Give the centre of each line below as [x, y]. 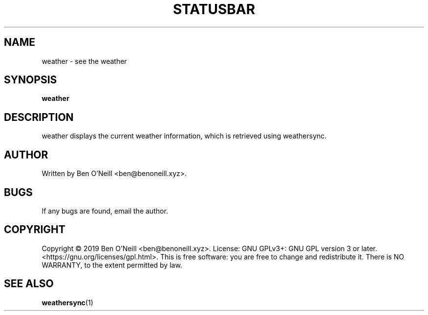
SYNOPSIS [31, 80]
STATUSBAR [214, 9]
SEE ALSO [29, 284]
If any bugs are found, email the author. [105, 211]
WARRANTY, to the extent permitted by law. [112, 265]
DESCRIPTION [39, 117]
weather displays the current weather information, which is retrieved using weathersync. [184, 136]
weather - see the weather [84, 61]
